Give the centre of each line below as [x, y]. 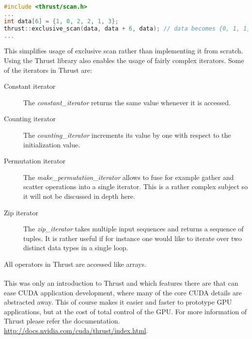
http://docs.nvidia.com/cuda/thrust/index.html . [76, 331]
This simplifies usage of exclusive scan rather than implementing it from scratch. [124, 51]
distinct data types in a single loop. [76, 248]
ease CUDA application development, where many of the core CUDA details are [123, 292]
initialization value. [52, 144]
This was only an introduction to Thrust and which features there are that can [121, 283]
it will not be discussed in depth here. [79, 196]
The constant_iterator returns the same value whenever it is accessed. [127, 102]
